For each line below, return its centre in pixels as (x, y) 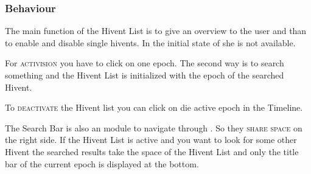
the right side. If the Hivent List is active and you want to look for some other (151, 140)
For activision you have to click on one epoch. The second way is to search (145, 63)
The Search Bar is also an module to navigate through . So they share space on (154, 127)
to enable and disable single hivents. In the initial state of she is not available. (150, 42)
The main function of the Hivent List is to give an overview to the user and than (156, 31)
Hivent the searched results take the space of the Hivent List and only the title (152, 151)
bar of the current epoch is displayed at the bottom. (102, 163)
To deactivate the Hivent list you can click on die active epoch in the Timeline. (154, 107)
